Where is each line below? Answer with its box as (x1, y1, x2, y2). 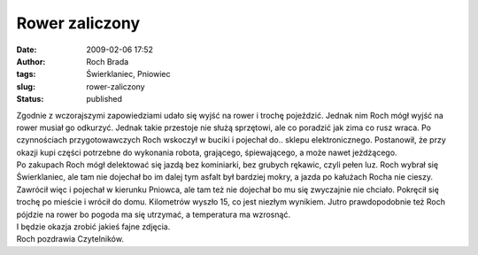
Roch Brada (86, 56, 129, 66)
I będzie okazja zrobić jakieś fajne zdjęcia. (16, 221, 171, 232)
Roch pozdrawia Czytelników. (16, 234, 124, 244)
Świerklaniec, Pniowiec (86, 69, 171, 80)
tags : (16, 69, 36, 80)
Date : (16, 44, 37, 55)
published (86, 94, 123, 104)
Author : (16, 56, 46, 66)
